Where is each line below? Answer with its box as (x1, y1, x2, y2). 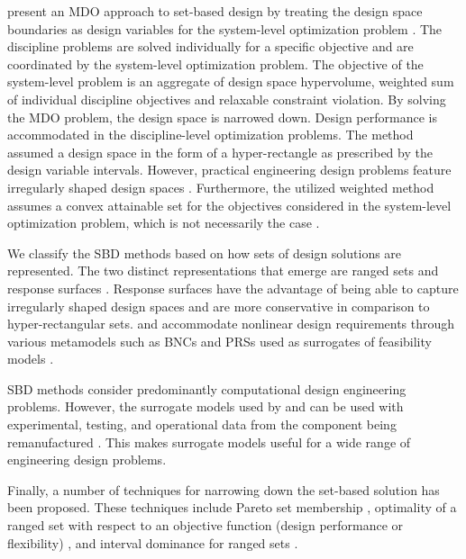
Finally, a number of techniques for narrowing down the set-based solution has (7, 480, 440, 499)
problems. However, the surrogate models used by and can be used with (7, 397, 404, 416)
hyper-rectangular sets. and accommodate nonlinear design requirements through (7, 314, 455, 333)
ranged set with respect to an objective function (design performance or (7, 516, 404, 535)
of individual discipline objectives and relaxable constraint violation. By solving (7, 89, 446, 108)
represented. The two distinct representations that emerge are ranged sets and (7, 261, 439, 280)
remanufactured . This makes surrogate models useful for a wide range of (7, 432, 411, 451)
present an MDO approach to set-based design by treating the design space (7, 2, 423, 20)
